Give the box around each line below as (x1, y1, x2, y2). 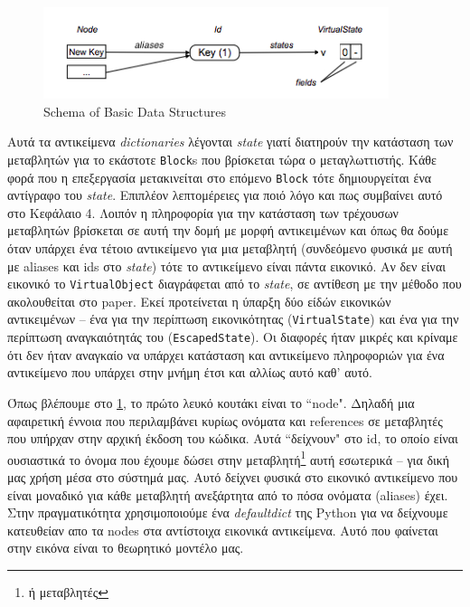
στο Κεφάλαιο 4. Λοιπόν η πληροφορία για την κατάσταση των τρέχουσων (7, 203, 399, 222)
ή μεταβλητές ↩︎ (28, 582, 109, 601)
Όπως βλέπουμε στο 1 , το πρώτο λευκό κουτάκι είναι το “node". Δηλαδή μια (7, 393, 415, 412)
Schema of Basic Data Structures (43, 101, 227, 120)
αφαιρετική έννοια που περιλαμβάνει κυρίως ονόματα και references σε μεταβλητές (7, 411, 443, 430)
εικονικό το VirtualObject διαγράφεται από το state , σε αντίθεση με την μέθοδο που (7, 274, 462, 293)
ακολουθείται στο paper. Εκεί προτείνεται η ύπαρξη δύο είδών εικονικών (7, 291, 391, 310)
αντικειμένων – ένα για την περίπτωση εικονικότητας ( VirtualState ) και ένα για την (7, 309, 459, 328)
